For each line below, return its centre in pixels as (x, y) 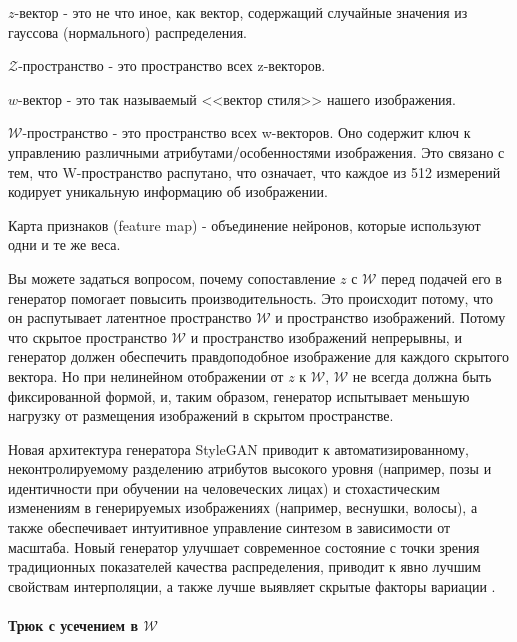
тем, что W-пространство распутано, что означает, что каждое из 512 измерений (254, 171)
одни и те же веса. (64, 244)
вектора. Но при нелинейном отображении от (146, 375)
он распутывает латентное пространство (130, 317)
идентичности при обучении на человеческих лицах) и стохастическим (224, 487)
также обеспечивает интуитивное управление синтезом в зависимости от (229, 527)
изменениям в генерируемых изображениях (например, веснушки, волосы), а (243, 507)
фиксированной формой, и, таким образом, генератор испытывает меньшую (239, 395)
